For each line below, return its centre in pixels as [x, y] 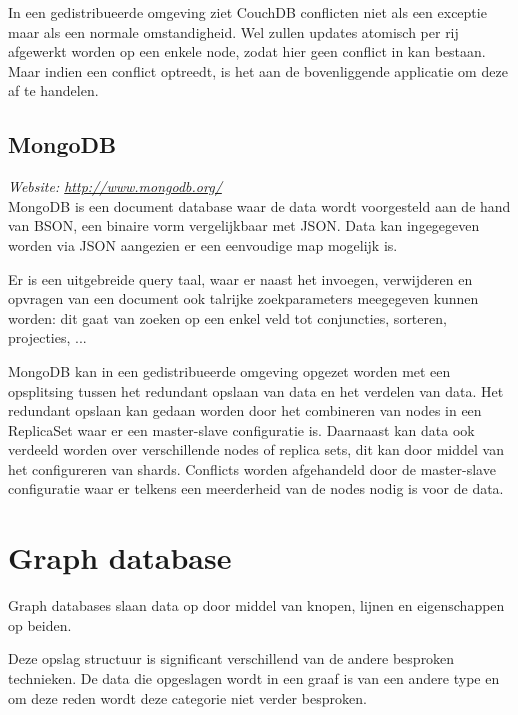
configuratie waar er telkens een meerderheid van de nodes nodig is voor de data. [256, 488]
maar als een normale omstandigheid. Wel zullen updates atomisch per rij [233, 31]
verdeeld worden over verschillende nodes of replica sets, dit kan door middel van [256, 449]
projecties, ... [47, 337]
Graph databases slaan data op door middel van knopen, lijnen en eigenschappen [256, 605]
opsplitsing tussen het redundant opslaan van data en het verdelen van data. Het [256, 390]
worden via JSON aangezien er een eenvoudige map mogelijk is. [203, 244]
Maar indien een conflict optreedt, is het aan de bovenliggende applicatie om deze [258, 70]
